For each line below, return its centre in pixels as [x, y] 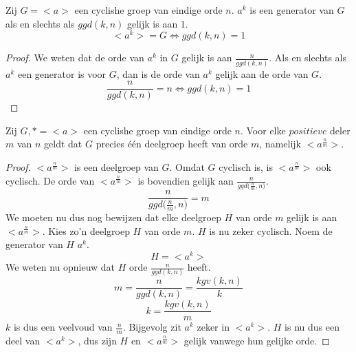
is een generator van [292, 10]
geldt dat [63, 144]
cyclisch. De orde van [50, 180]
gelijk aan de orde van [262, 73]
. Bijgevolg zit [152, 327]
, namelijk [280, 144]
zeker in [213, 327]
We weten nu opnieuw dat [60, 267]
